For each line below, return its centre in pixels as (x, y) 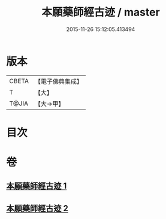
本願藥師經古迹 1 (37, 186)
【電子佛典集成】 (58, 81)
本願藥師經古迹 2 (37, 208)
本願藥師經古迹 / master (101, 12)
